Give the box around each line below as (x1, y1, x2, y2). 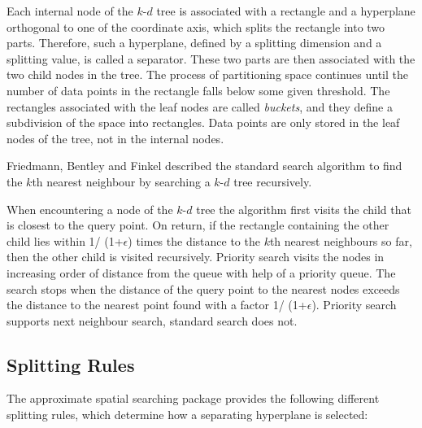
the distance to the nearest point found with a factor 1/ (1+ (7, 296, 307, 313)
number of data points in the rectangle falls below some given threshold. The (7, 81, 390, 98)
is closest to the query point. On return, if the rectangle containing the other (7, 216, 389, 234)
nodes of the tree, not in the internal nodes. (7, 129, 224, 146)
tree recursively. (233, 173, 312, 190)
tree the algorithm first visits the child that (196, 200, 411, 217)
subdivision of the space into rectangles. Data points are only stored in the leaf (7, 114, 400, 131)
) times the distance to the (128, 232, 260, 249)
